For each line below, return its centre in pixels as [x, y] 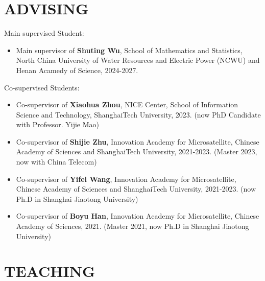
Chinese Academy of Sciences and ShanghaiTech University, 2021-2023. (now [136, 189]
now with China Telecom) [56, 162]
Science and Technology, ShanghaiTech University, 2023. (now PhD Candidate [138, 114]
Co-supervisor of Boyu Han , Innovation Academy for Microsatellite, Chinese [138, 216]
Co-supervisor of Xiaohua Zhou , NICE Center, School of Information [127, 104]
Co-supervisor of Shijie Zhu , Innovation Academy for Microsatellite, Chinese [138, 141]
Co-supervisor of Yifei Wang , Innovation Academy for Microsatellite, [126, 179]
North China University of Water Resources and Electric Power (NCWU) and [138, 60]
